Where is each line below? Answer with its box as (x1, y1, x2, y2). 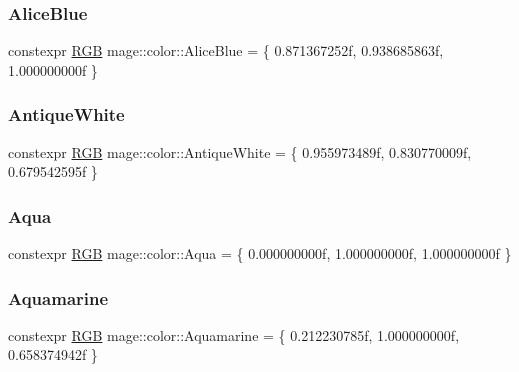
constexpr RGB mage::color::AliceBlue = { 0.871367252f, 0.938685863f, (8, 40, 444, 61)
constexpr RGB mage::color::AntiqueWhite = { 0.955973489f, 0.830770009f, (8, 141, 472, 162)
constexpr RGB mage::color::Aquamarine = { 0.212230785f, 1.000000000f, (8, 324, 460, 345)
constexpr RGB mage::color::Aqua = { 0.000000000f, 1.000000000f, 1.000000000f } (8, 243, 512, 264)
